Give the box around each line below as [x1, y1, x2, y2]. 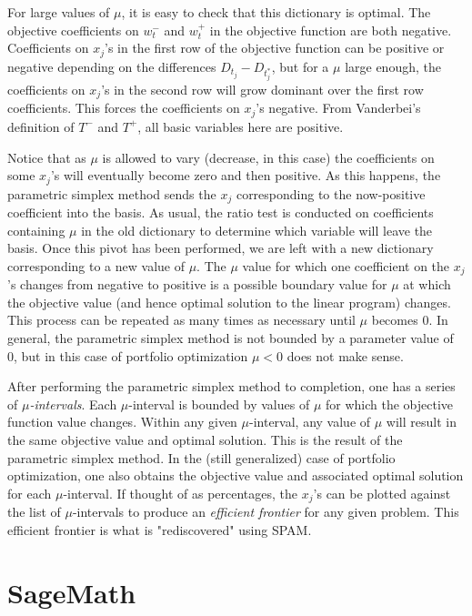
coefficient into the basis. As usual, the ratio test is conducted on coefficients [7, 203, 434, 222]
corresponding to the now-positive [236, 184, 426, 203]
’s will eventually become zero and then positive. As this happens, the [50, 166, 441, 185]
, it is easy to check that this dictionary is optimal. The [121, 3, 431, 21]
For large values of [7, 3, 110, 21]
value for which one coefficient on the [242, 256, 450, 275]
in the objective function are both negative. [209, 20, 452, 39]
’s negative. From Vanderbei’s [256, 98, 421, 117]
